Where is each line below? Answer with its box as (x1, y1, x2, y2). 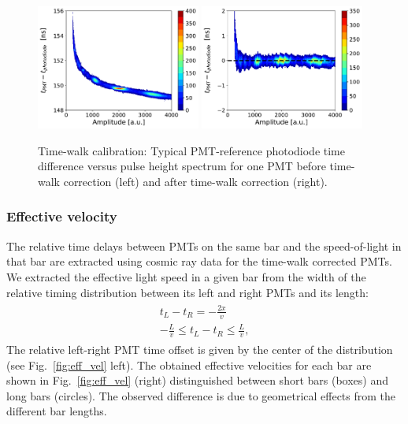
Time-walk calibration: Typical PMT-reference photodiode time (38, 142, 345, 158)
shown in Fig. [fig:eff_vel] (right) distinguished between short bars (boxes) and (6, 372, 388, 389)
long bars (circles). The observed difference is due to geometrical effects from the (6, 387, 396, 404)
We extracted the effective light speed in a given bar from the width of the (6, 268, 366, 285)
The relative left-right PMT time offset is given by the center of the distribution (6, 340, 393, 357)
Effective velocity (6, 206, 117, 226)
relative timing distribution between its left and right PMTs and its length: (6, 284, 369, 300)
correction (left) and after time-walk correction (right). (63, 173, 328, 189)
